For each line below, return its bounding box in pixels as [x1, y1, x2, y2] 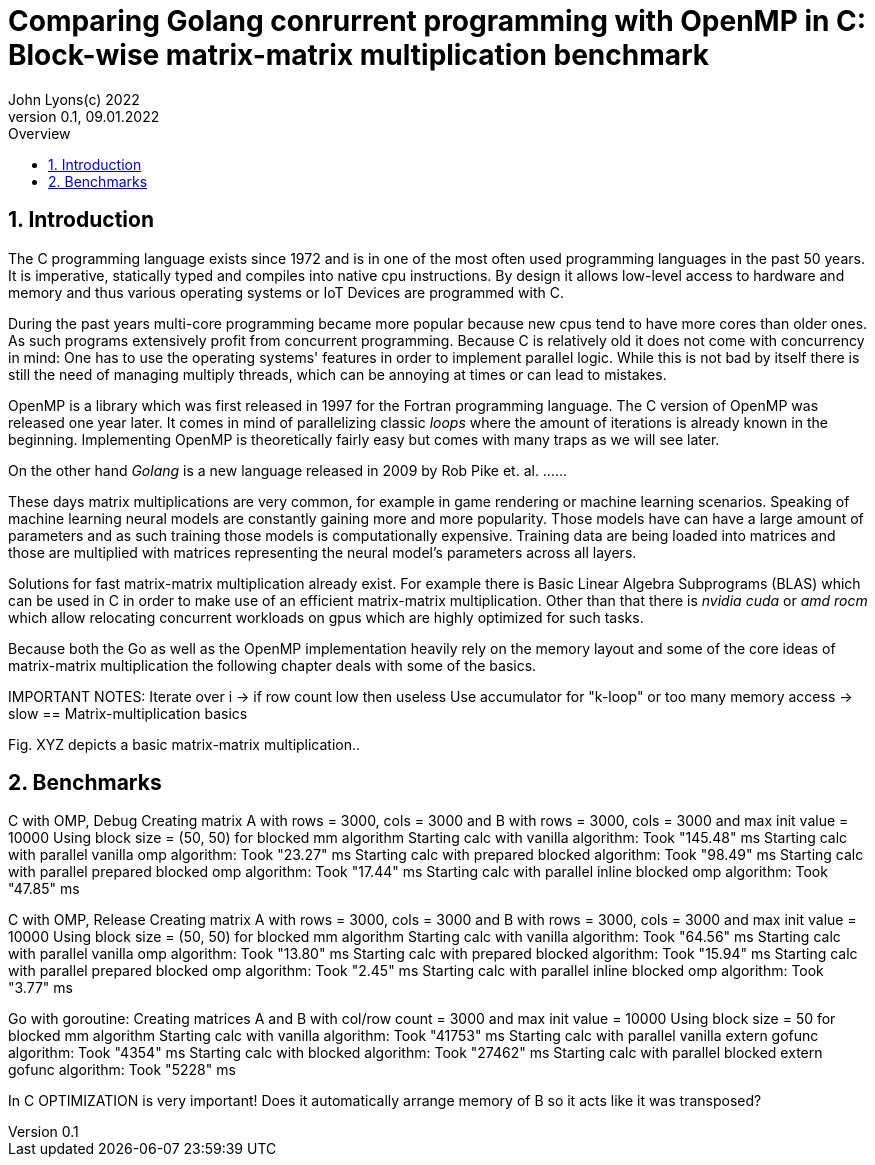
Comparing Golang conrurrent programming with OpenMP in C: [8, 4, 867, 38]
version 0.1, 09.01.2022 [8, 107, 160, 125]
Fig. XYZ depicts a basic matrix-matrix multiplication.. [8, 735, 361, 753]
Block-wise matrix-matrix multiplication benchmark [8, 38, 710, 72]
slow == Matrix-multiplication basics [8, 704, 248, 722]
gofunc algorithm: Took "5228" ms [8, 1061, 236, 1079]
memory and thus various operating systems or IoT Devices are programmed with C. [8, 283, 565, 301]
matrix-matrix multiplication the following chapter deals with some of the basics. [8, 656, 537, 674]
